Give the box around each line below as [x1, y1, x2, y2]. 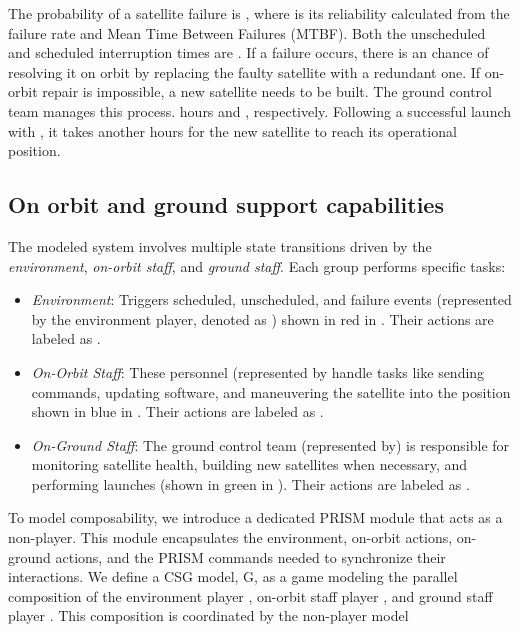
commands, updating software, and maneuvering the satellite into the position [31, 381, 511, 402]
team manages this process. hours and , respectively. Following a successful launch [8, 100, 512, 121]
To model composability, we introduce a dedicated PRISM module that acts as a [8, 507, 503, 528]
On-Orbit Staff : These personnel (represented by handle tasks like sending [31, 361, 485, 382]
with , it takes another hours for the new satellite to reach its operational [8, 120, 457, 141]
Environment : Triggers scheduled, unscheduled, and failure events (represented [31, 289, 512, 310]
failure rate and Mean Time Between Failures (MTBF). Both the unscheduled [8, 22, 486, 43]
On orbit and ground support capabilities [8, 189, 444, 220]
